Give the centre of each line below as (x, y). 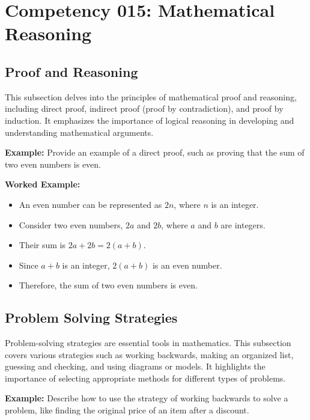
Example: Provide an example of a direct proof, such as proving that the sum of (155, 152)
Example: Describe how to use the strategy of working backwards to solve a (147, 398)
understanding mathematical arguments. (79, 132)
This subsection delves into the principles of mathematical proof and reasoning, (151, 96)
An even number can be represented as (90, 204)
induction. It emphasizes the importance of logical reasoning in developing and (150, 120)
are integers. (243, 224)
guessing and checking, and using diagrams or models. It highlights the (135, 366)
